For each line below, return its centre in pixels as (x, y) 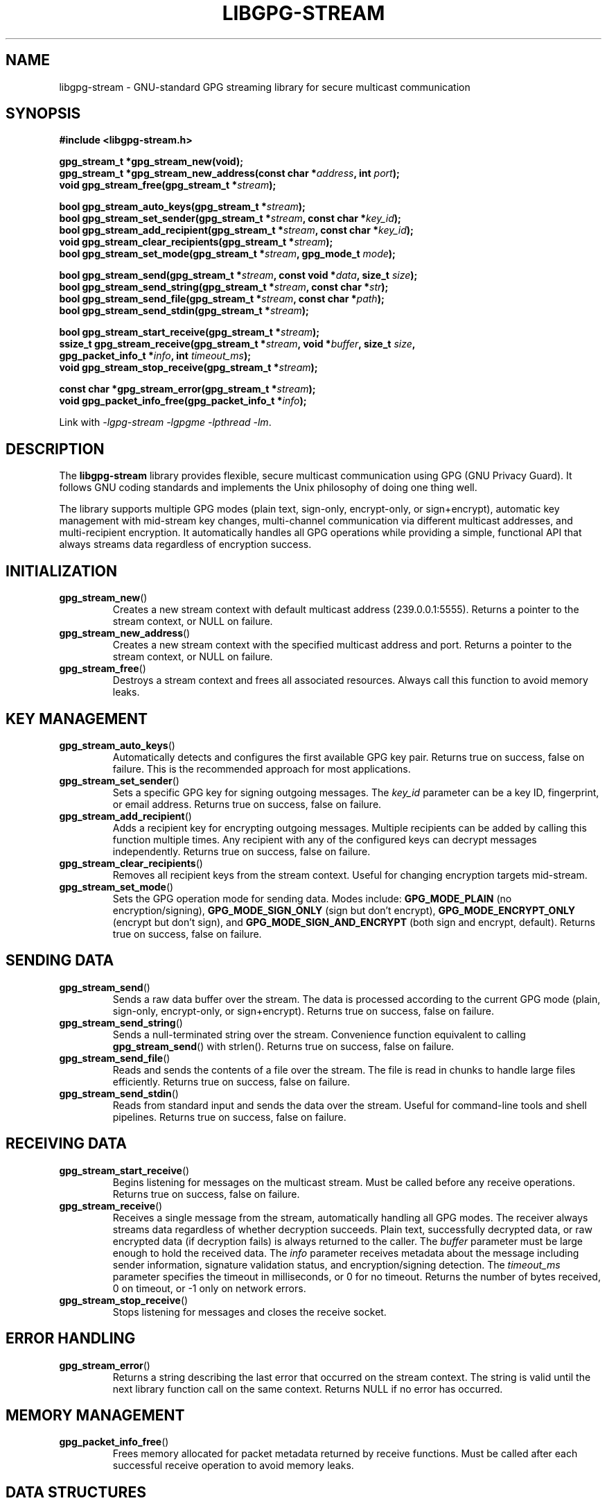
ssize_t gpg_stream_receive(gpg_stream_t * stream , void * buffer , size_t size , (237, 344)
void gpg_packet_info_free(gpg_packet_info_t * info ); (183, 401)
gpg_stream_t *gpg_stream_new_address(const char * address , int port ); (229, 173)
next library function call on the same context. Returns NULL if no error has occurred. (308, 1389)
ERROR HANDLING (71, 1339)
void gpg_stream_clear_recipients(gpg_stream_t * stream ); (196, 242)
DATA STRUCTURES (76, 1492)
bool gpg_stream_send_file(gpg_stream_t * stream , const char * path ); (222, 299)
